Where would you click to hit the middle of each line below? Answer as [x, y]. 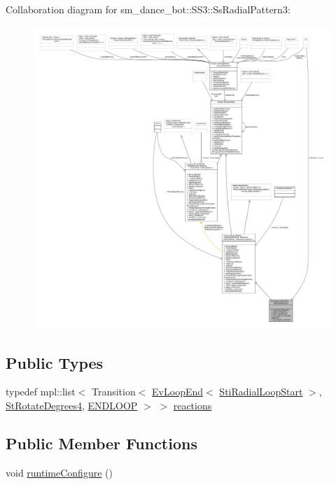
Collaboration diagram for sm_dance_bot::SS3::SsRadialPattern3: [148, 9]
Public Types [55, 362]
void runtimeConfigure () [59, 472]
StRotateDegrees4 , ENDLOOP [72, 405]
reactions [192, 405]
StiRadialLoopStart [261, 392]
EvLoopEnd [178, 392]
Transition [113, 392]
